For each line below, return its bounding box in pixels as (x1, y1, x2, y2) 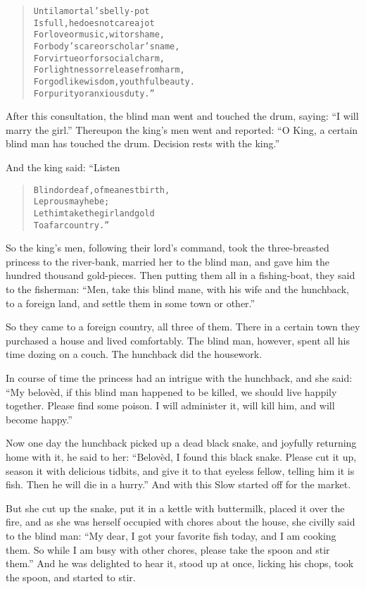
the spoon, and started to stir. (6, 569, 136, 584)
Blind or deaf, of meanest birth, (33, 185, 170, 195)
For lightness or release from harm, (33, 65, 185, 75)
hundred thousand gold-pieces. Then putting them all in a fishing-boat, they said (6, 268, 355, 283)
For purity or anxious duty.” (33, 88, 155, 99)
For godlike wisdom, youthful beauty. (33, 76, 195, 87)
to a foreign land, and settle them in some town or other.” (6, 295, 255, 310)
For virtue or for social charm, (33, 53, 165, 63)
